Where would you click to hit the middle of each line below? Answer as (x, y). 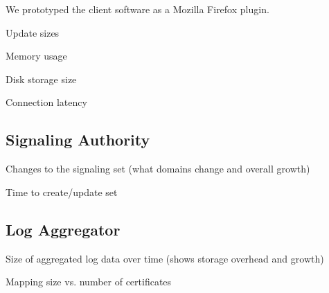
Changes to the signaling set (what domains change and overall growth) (158, 169)
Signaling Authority (78, 140)
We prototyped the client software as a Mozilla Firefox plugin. (137, 9)
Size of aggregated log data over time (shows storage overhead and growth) (165, 258)
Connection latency (46, 102)
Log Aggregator (63, 229)
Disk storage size (41, 79)
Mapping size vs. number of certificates (89, 282)
